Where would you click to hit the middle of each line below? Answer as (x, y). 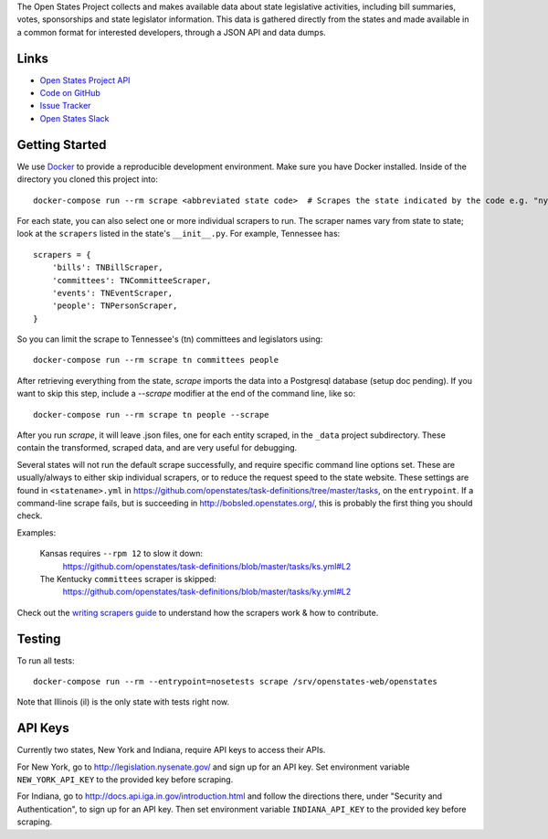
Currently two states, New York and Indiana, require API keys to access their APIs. (171, 750)
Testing (39, 638)
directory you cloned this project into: (88, 179)
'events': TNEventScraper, (112, 293)
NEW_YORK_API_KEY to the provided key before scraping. (125, 780)
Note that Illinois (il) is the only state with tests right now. (123, 702)
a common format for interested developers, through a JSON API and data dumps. (171, 32)
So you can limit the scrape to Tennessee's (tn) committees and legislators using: (170, 339)
